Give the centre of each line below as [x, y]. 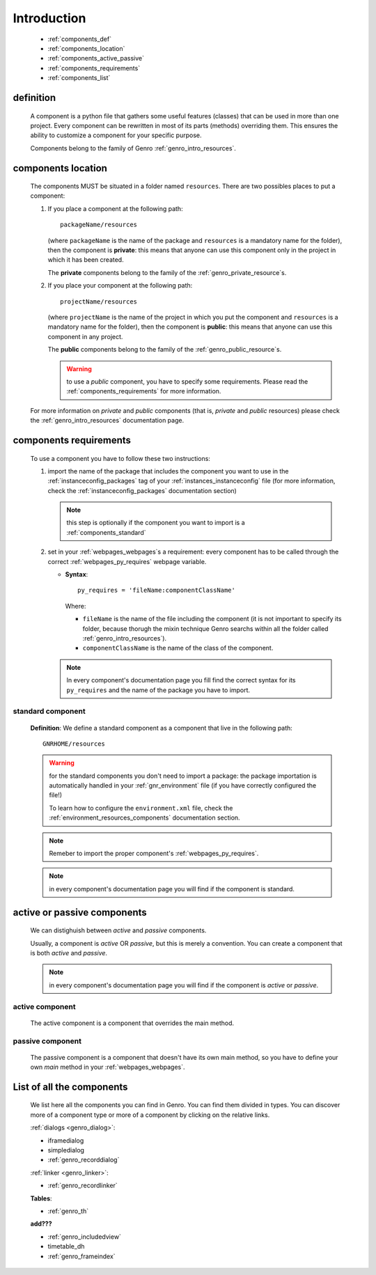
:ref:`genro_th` [68, 1211]
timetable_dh [66, 1246]
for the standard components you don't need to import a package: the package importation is [183, 776]
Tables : [41, 1198]
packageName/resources [99, 225]
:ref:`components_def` [79, 39]
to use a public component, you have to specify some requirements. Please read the [187, 381]
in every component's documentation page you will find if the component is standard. [172, 889]
